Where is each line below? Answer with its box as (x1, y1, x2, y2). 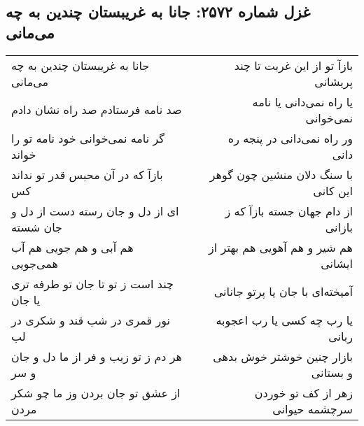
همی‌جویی (11, 255, 58, 271)
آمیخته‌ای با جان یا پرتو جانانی (213, 283, 353, 300)
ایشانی (321, 255, 353, 271)
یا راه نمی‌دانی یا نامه (252, 93, 353, 110)
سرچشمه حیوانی (272, 400, 353, 417)
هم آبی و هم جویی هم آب (11, 239, 134, 255)
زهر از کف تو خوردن (254, 384, 353, 401)
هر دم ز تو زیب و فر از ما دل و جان (11, 348, 183, 364)
